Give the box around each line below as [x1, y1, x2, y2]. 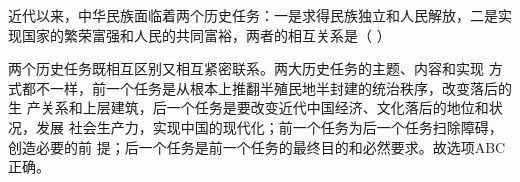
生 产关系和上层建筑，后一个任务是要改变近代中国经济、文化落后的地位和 [8, 97, 489, 118]
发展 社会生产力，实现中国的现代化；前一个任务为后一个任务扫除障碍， [35, 116, 503, 137]
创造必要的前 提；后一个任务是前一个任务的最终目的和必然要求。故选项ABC [8, 136, 506, 157]
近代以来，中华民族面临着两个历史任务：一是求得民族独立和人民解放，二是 [8, 5, 498, 25]
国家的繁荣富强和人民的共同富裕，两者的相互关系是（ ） [21, 24, 391, 45]
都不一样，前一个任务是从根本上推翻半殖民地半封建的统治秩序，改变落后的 [21, 77, 512, 98]
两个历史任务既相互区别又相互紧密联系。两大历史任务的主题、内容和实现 [8, 58, 484, 79]
